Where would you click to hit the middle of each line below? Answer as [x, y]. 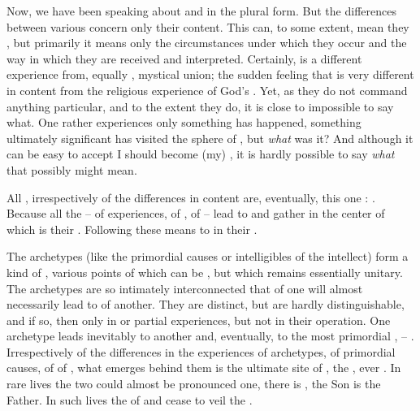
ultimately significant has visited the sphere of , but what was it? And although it [210, 138]
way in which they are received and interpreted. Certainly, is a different [184, 58]
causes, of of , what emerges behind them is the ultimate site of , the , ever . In [204, 368]
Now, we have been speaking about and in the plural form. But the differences [201, 11]
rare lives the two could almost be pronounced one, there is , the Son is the [194, 384]
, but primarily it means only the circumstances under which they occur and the [207, 43]
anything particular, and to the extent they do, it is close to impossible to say [200, 106]
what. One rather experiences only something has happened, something [184, 122]
